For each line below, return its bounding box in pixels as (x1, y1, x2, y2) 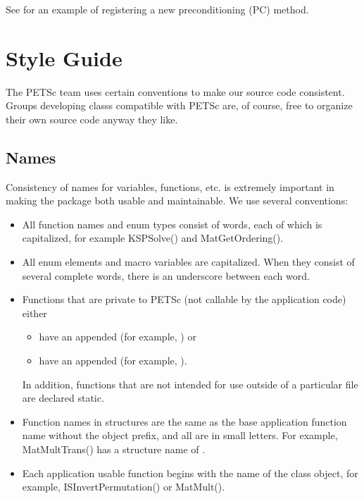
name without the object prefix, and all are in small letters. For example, (22, 428, 338, 443)
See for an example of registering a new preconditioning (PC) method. (6, 2, 309, 16)
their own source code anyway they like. (6, 111, 178, 126)
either (22, 305, 47, 320)
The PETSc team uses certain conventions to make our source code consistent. (6, 84, 345, 99)
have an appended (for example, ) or (39, 329, 196, 344)
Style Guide (6, 43, 123, 72)
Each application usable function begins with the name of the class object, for (22, 465, 358, 480)
